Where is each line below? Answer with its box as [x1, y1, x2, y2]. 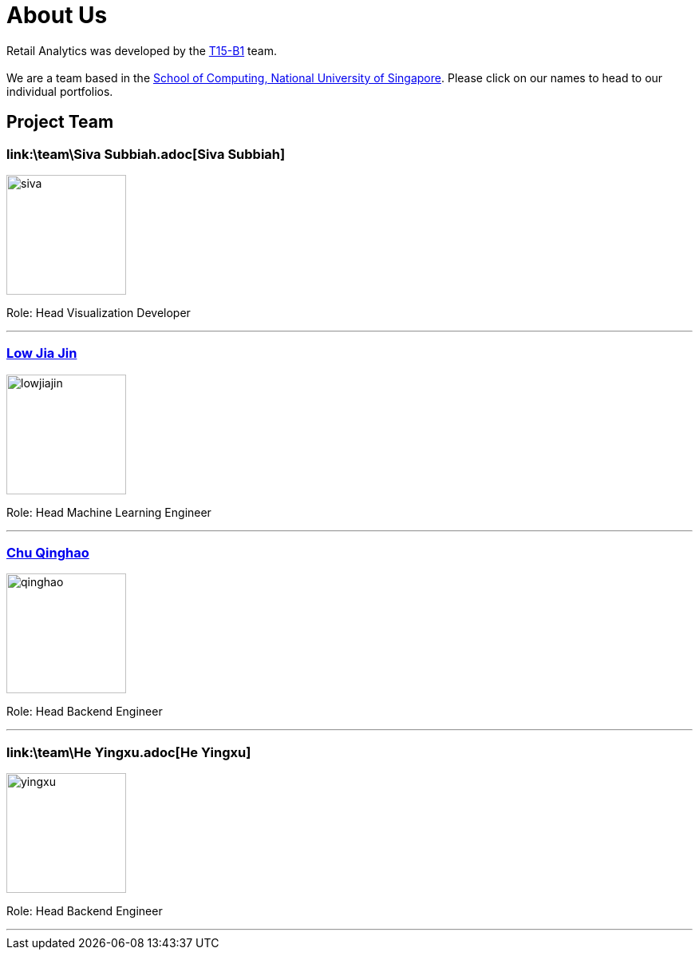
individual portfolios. [6, 84, 113, 98]
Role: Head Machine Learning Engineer [6, 505, 211, 519]
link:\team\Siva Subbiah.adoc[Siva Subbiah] [6, 145, 286, 162]
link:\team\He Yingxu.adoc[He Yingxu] [6, 744, 251, 760]
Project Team [6, 112, 114, 133]
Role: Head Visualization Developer [6, 305, 191, 319]
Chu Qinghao [6, 545, 89, 561]
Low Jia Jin [6, 345, 77, 362]
